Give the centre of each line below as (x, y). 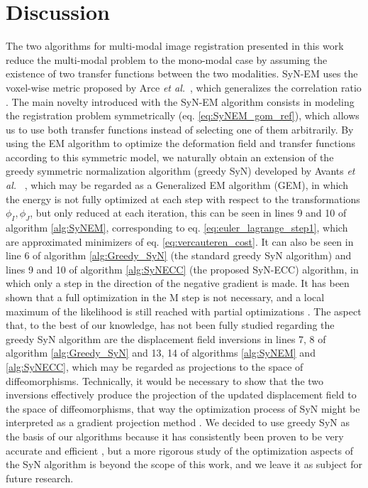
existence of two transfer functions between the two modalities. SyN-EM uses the (182, 74)
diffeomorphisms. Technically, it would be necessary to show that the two (165, 380)
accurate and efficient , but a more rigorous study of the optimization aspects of (180, 450)
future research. (40, 478)
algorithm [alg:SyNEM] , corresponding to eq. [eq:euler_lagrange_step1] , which (177, 228)
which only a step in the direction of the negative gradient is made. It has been (178, 283)
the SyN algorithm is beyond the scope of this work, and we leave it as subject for (184, 464)
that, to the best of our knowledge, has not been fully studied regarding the (170, 325)
